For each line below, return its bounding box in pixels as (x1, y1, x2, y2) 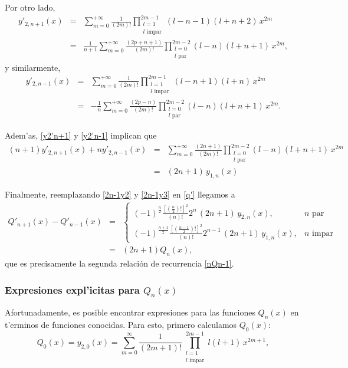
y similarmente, (5, 61, 61, 73)
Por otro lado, (5, 1, 55, 13)
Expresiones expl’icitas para (5, 282, 140, 297)
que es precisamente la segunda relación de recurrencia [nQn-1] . (5, 257, 234, 270)
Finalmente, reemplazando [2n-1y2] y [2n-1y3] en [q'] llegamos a (5, 188, 235, 200)
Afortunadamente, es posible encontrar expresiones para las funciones (5, 306, 255, 318)
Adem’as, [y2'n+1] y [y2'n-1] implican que (5, 129, 157, 142)
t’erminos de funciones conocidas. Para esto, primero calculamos (5, 318, 237, 331)
